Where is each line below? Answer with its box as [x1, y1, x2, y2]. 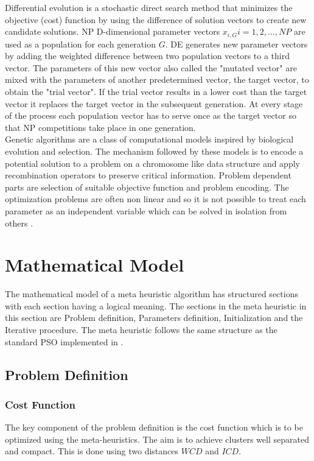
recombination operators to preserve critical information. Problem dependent [5, 169, 291, 181]
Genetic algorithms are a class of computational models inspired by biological [5, 133, 294, 146]
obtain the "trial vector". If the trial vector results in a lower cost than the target [5, 85, 307, 98]
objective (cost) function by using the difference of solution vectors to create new [5, 13, 307, 26]
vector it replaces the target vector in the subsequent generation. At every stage [5, 97, 303, 110]
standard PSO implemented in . [5, 335, 124, 348]
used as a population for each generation [5, 37, 156, 50]
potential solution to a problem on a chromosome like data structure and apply [5, 157, 300, 169]
